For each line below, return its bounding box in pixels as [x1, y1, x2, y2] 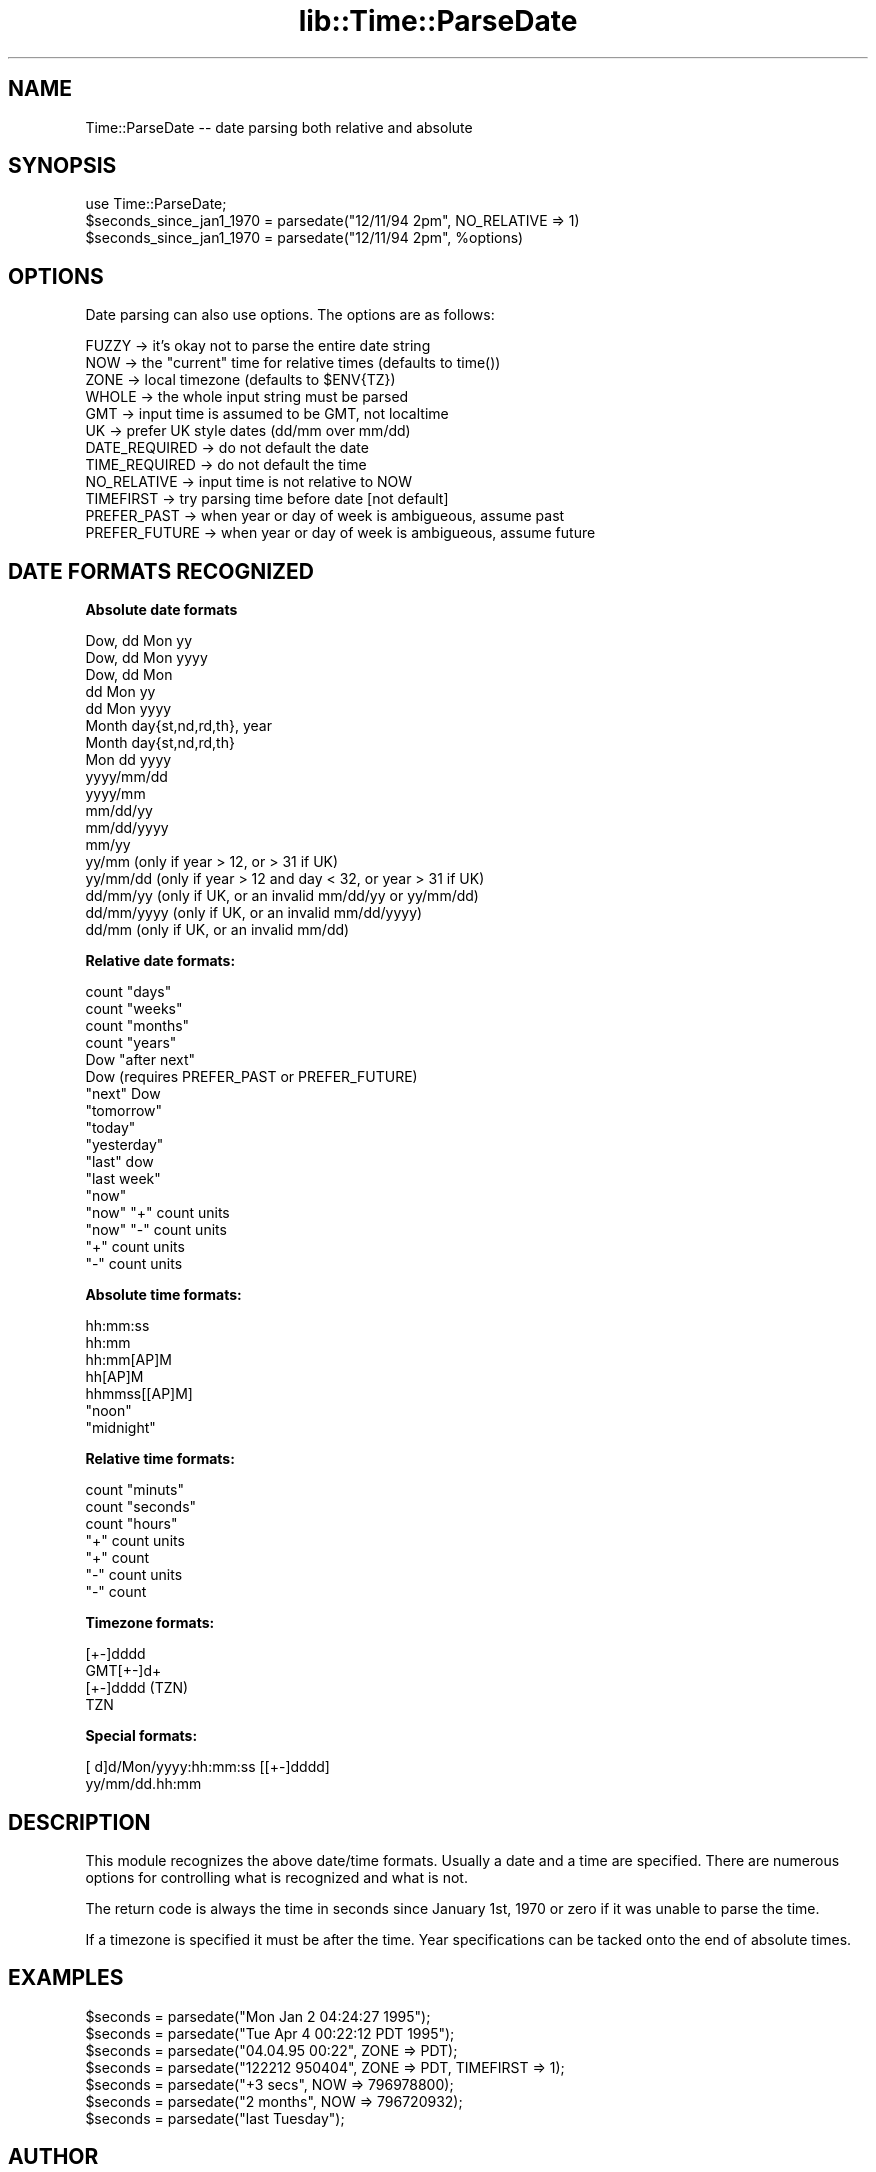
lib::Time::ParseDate [298, 4, 578, 38]
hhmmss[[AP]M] [85, 1385, 193, 1403]
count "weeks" [85, 1000, 183, 1018]
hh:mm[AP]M [85, 1351, 172, 1369]
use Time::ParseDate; [85, 195, 227, 213]
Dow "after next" [85, 1051, 196, 1069]
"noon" [85, 1402, 132, 1420]
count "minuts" [85, 1481, 184, 1499]
